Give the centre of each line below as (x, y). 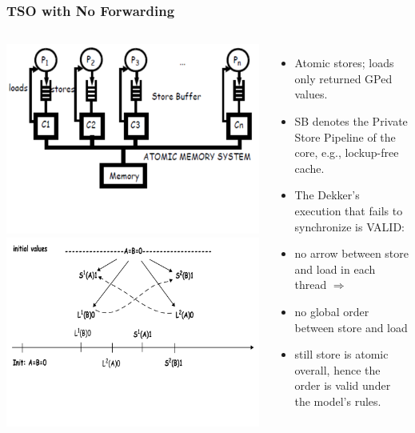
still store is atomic (341, 354)
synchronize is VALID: (349, 226)
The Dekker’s (327, 195)
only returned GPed (343, 78)
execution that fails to (349, 210)
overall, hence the (337, 369)
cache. (309, 168)
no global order (332, 311)
